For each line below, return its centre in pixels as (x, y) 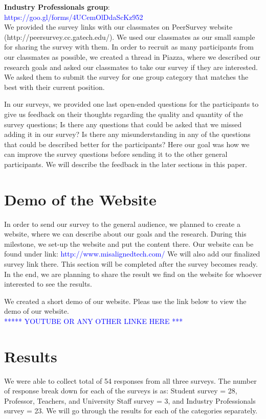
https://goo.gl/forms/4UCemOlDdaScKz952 (74, 17)
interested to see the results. (48, 284)
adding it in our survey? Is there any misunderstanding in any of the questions (127, 134)
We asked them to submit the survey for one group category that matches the (126, 77)
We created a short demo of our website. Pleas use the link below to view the (125, 301)
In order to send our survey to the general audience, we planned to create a (122, 224)
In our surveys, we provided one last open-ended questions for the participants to (131, 104)
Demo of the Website (80, 199)
